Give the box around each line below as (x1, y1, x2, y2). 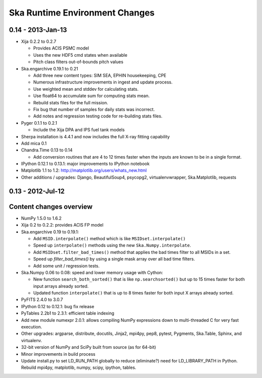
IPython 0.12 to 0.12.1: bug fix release (21, 303, 95, 309)
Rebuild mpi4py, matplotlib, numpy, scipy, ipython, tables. (21, 364, 136, 371)
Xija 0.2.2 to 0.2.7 (21, 39, 57, 45)
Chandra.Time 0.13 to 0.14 (21, 147, 73, 153)
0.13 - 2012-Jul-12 (9, 187, 65, 195)
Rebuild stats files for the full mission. (33, 99, 109, 105)
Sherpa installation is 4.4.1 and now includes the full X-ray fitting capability (21, 133, 170, 139)
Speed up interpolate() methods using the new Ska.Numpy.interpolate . (33, 243, 191, 248)
